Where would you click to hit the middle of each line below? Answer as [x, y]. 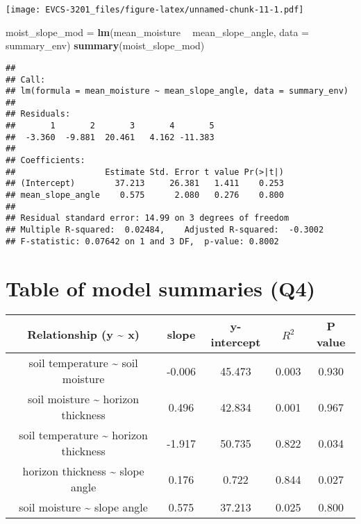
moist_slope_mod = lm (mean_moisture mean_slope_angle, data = [158, 32]
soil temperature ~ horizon [83, 435]
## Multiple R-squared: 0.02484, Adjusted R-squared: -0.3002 [165, 230]
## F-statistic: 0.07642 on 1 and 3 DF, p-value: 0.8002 [142, 241]
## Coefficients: [45, 161]
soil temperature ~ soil [83, 363]
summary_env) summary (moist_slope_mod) [105, 45]
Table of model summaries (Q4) [161, 288]
